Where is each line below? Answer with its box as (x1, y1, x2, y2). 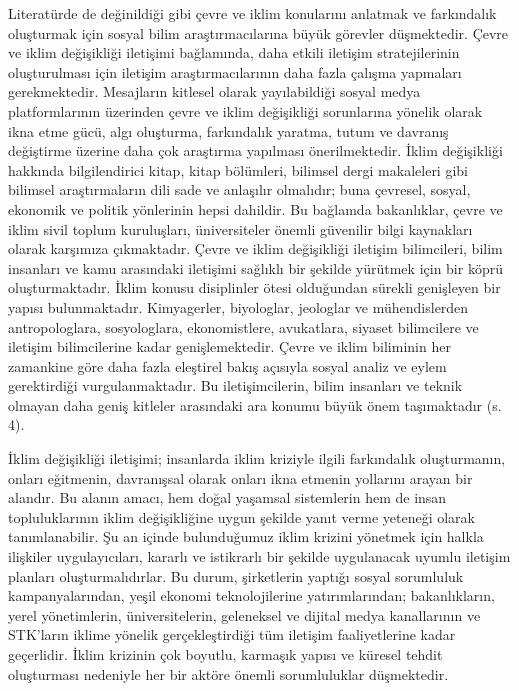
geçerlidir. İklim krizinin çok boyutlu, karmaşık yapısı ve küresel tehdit (8, 644, 443, 664)
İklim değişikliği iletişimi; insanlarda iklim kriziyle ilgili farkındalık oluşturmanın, (8, 448, 506, 469)
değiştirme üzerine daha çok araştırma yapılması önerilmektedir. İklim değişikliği (8, 140, 503, 161)
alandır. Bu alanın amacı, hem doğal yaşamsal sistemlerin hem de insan (8, 487, 447, 508)
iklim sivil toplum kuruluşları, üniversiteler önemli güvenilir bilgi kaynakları (8, 218, 473, 239)
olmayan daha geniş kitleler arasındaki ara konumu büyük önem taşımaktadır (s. (8, 394, 502, 415)
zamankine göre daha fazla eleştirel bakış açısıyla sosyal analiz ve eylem (8, 355, 447, 376)
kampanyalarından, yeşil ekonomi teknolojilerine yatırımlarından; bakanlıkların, (8, 585, 495, 606)
